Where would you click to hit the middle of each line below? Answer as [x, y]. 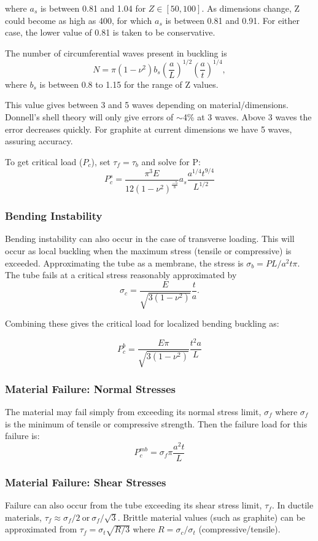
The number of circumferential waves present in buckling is [116, 53]
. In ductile [293, 505]
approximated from [41, 529]
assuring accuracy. [39, 141]
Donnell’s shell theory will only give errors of [89, 117]
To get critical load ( [44, 161]
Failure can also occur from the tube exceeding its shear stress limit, [134, 505]
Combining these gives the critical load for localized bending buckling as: [142, 323]
